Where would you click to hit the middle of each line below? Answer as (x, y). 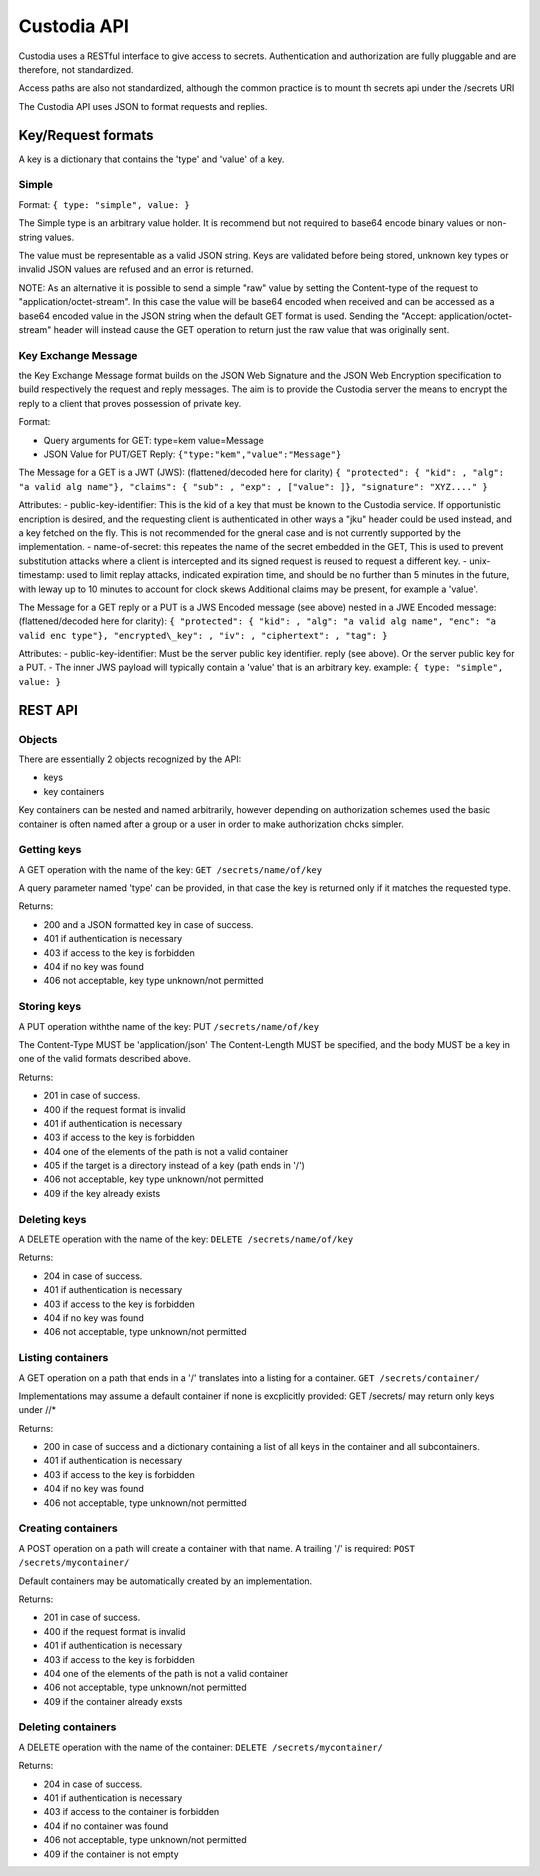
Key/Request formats (86, 135)
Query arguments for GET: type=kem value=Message (153, 440)
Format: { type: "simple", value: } (104, 204)
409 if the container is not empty (111, 1854)
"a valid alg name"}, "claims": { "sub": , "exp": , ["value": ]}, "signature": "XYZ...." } (253, 486)
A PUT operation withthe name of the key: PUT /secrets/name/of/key (169, 1026)
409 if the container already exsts (113, 1701)
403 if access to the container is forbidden (131, 1812)
